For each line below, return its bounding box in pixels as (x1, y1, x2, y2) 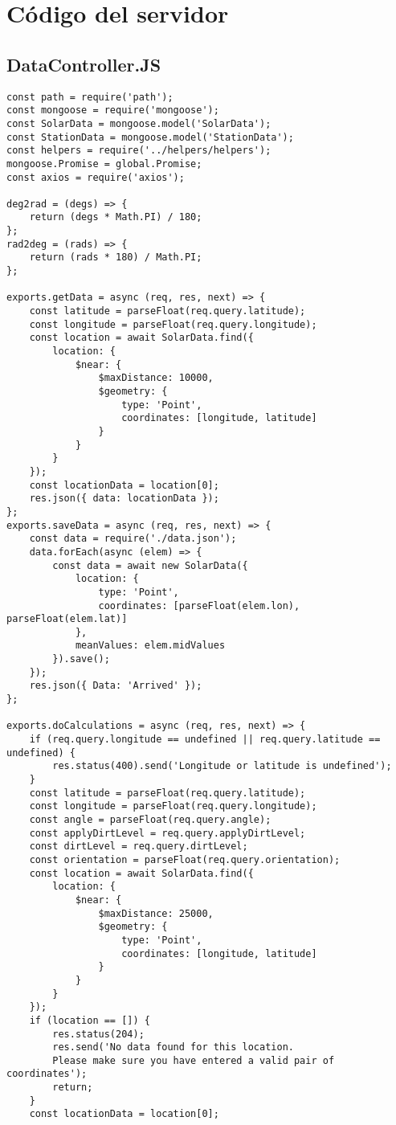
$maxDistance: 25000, (98, 907, 214, 919)
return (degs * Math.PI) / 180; (29, 211, 202, 223)
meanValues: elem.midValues (75, 640, 226, 652)
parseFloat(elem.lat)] (6, 613, 128, 625)
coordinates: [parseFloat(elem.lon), (98, 599, 300, 612)
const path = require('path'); (6, 91, 174, 103)
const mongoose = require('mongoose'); (6, 104, 219, 117)
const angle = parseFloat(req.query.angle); (29, 814, 271, 826)
